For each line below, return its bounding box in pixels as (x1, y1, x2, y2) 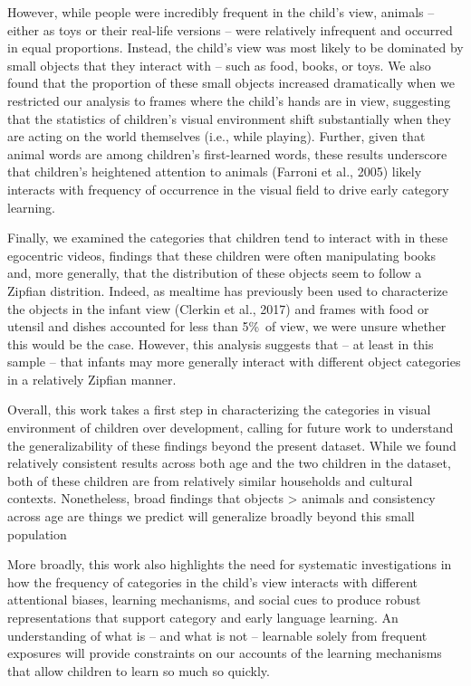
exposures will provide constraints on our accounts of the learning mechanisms (7, 643, 442, 662)
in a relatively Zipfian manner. (7, 369, 177, 388)
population (7, 524, 67, 543)
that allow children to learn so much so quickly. (7, 661, 270, 680)
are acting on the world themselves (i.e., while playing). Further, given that (7, 127, 426, 146)
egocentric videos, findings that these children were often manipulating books (7, 245, 436, 264)
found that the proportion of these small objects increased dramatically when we (7, 73, 455, 92)
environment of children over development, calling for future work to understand (7, 418, 454, 437)
